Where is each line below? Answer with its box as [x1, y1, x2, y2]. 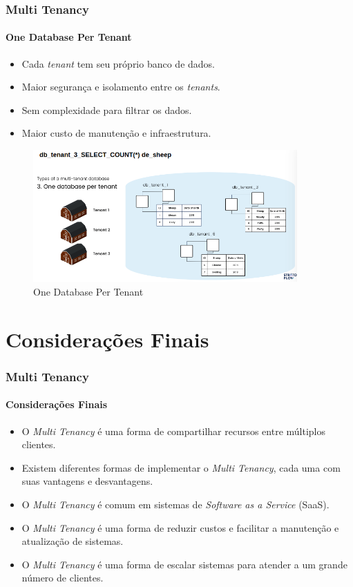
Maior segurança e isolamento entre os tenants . [21, 79, 220, 94]
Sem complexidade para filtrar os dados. [21, 102, 192, 117]
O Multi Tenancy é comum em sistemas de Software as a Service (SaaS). [21, 497, 330, 511]
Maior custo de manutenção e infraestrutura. [21, 126, 211, 140]
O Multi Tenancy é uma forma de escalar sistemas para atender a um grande [21, 557, 347, 571]
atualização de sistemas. [21, 534, 124, 548]
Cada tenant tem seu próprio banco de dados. [21, 56, 216, 70]
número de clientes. [21, 570, 104, 585]
